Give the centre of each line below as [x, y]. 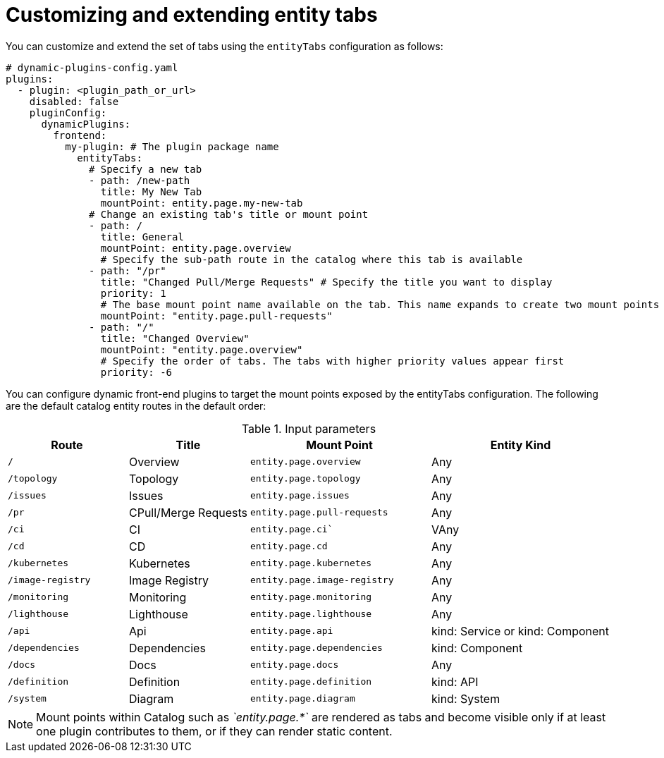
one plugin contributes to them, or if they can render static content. [214, 731]
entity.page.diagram [303, 699]
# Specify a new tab [146, 169]
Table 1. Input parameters [309, 428]
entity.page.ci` [292, 530]
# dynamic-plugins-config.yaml [92, 67]
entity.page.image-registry [322, 580]
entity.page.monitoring [311, 597]
